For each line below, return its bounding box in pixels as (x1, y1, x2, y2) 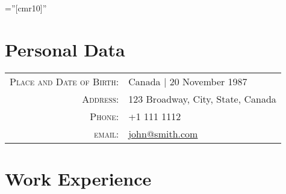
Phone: (90, 109, 119, 123)
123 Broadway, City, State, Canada (128, 91, 276, 106)
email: (94, 126, 119, 141)
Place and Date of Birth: (10, 74, 119, 88)
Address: (82, 91, 119, 106)
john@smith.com (128, 126, 198, 141)
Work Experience (5, 166, 152, 190)
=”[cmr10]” (5, 2, 47, 14)
